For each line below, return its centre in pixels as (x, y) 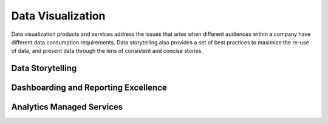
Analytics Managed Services (67, 107)
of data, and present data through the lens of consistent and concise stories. (107, 51)
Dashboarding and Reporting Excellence (89, 88)
